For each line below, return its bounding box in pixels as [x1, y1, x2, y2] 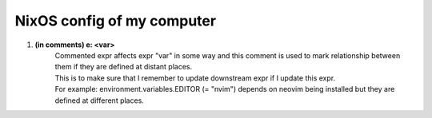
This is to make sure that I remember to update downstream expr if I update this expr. [54, 73, 336, 83]
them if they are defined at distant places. [54, 62, 192, 72]
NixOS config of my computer [14, 12, 216, 29]
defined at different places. [54, 96, 144, 105]
